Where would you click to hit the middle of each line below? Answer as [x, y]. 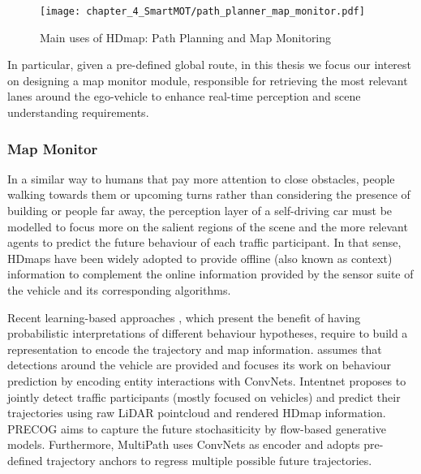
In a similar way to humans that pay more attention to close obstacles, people [201, 178]
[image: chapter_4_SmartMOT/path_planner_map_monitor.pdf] [202, 11]
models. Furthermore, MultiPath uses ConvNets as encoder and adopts [184, 444]
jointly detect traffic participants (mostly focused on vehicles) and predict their [204, 396]
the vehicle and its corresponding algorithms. [119, 290]
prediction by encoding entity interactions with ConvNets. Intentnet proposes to [207, 380]
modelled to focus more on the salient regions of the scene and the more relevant [208, 226]
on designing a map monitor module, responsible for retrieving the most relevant [208, 80]
